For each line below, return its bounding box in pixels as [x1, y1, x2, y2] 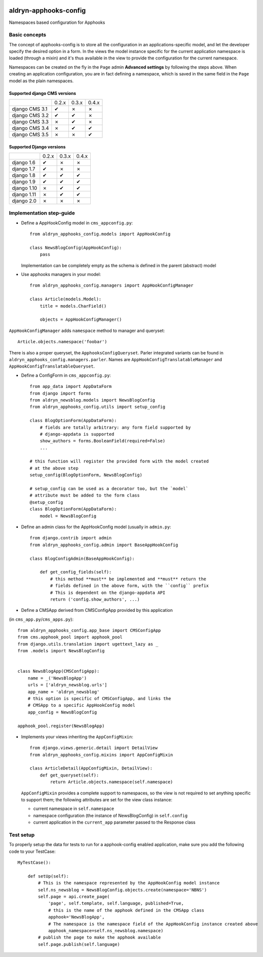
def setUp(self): [27, 873, 69, 879]
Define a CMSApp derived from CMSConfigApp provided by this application [21, 607, 173, 613]
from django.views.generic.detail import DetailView [30, 745, 158, 751]
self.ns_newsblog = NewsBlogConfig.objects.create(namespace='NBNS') [38, 887, 207, 893]
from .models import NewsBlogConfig [17, 648, 105, 654]
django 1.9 [12, 178, 36, 185]
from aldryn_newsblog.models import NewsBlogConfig [30, 397, 155, 403]
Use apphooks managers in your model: [21, 272, 101, 277]
